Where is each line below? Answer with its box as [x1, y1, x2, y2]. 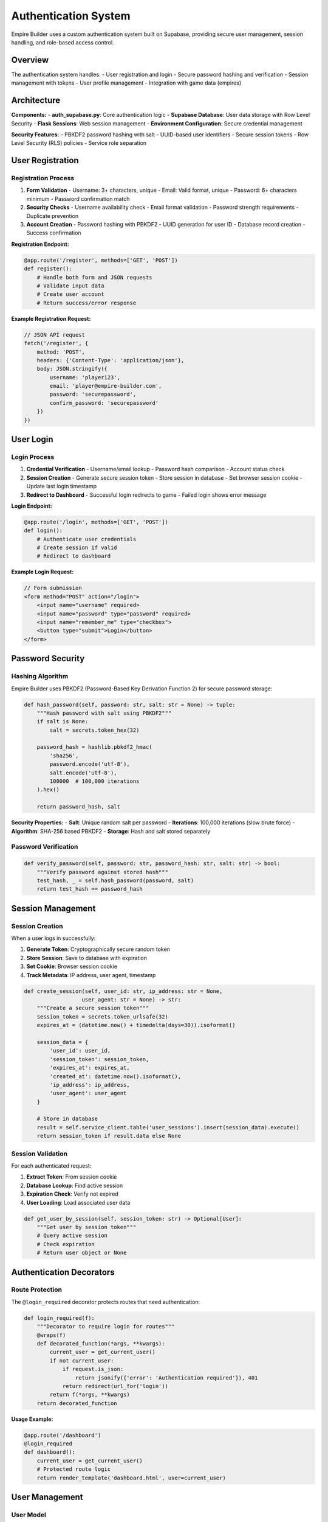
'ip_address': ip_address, [49, 1081, 130, 1088]
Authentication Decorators [11, 1267, 115, 1277]
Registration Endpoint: [11, 240, 69, 248]
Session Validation [11, 1149, 68, 1158]
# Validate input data [36, 282, 104, 289]
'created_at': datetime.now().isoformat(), [49, 1073, 182, 1080]
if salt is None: [36, 718, 89, 725]
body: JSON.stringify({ [36, 365, 108, 373]
